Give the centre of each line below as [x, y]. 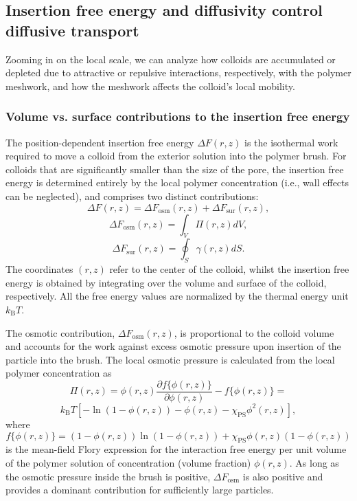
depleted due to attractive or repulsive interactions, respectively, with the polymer [178, 73]
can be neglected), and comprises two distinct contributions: [132, 196]
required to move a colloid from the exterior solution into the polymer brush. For [176, 156]
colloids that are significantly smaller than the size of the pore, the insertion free [175, 169]
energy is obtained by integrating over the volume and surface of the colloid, [166, 282]
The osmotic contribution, [60, 332]
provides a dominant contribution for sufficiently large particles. [140, 490]
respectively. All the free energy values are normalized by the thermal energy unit [177, 296]
